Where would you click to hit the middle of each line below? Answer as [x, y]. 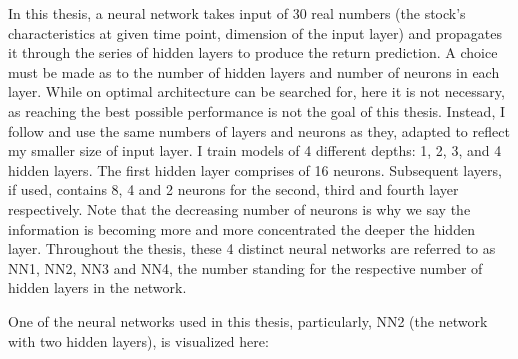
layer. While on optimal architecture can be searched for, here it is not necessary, [256, 91]
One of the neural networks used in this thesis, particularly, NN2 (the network [248, 320]
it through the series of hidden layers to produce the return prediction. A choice [253, 52]
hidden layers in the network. [97, 287]
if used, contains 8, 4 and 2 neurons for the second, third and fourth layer [233, 189]
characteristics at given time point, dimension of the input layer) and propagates [255, 32]
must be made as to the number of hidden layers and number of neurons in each [254, 71]
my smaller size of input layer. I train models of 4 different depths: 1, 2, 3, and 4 [255, 150]
